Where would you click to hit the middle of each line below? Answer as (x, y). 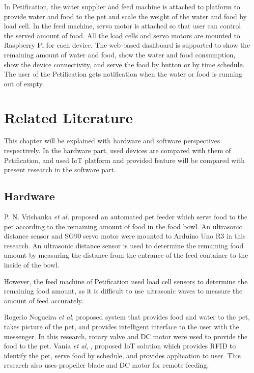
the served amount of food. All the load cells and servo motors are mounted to (122, 35)
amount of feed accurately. (44, 300)
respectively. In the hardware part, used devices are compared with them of (118, 150)
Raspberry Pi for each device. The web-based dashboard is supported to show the (127, 45)
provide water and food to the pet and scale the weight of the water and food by (126, 16)
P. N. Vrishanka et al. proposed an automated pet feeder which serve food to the (126, 217)
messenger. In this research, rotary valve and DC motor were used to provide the (126, 336)
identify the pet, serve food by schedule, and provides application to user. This (122, 355)
